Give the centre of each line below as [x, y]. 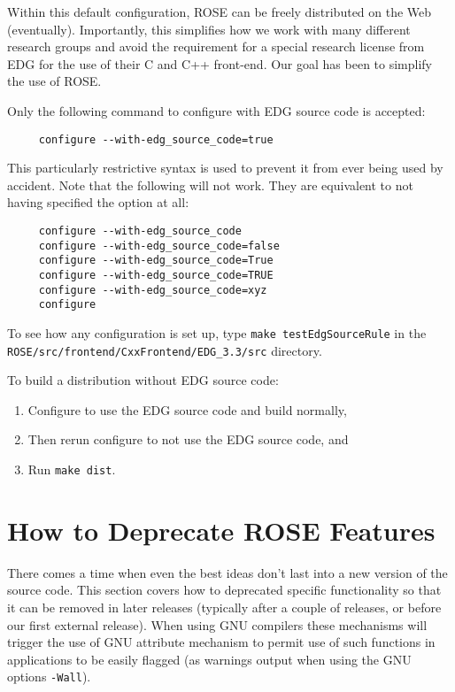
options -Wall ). [49, 677]
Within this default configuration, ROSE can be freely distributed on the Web [220, 12]
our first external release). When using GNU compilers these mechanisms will [217, 624]
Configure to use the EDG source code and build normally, [187, 409]
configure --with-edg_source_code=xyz [153, 290]
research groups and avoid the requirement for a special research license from [216, 46]
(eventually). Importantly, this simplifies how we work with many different [209, 29]
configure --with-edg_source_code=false [159, 246]
